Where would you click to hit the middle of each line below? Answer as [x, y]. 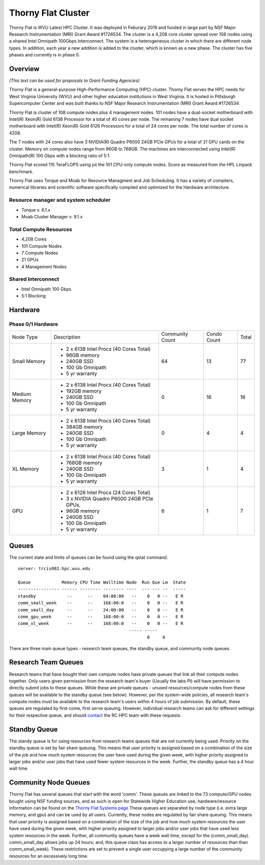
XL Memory [26, 469]
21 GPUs [30, 260]
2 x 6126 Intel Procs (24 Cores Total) [108, 493]
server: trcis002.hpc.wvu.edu [54, 569]
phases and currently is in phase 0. [45, 55]
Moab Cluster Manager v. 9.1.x [52, 217]
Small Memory [29, 362]
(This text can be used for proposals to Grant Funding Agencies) [74, 80]
